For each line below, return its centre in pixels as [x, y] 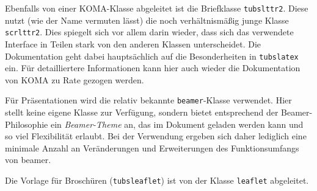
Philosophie [27, 124]
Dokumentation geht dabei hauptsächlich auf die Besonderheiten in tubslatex [152, 56]
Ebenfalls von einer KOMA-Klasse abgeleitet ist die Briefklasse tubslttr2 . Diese [157, 8]
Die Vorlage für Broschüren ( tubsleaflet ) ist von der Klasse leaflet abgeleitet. [157, 180]
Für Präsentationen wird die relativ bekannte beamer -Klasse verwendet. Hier [148, 100]
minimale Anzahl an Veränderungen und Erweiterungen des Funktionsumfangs [152, 148]
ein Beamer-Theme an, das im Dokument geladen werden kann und [177, 124]
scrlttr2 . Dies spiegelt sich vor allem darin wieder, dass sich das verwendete [149, 32]
